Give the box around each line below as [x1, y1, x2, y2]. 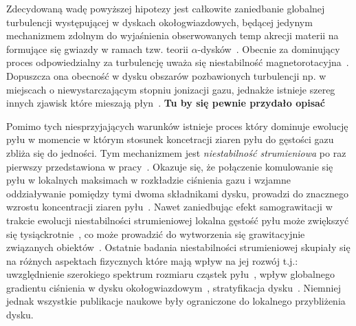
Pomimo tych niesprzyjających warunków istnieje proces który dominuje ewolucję [6, 118, 348, 133]
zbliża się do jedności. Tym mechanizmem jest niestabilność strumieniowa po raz [6, 145, 346, 160]
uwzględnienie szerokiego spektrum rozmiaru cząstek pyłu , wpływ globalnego [6, 267, 335, 281]
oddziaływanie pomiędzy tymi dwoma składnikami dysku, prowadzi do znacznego [6, 186, 349, 200]
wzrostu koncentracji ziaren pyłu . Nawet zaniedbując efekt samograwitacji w [6, 199, 333, 214]
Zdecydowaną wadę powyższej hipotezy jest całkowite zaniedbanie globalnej [6, 1, 325, 15]
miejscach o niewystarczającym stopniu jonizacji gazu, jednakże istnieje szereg [6, 82, 335, 96]
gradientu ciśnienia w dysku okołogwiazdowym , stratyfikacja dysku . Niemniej [6, 280, 341, 294]
